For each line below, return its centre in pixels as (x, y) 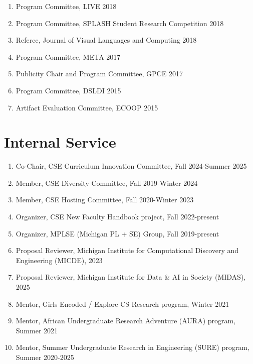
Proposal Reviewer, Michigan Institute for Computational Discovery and (127, 250)
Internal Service (60, 142)
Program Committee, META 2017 (68, 56)
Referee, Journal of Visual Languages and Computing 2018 (106, 40)
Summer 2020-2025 (45, 357)
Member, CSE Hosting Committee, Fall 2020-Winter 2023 (105, 200)
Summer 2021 (37, 330)
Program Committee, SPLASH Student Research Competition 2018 (120, 23)
